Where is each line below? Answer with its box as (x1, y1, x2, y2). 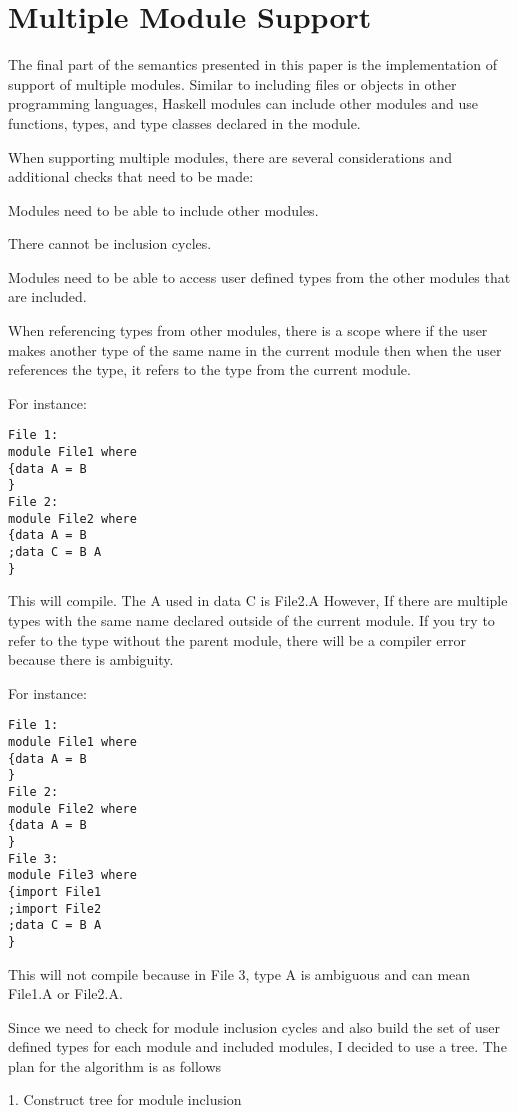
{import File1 (8, 884, 102, 899)
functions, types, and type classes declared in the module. (8, 112, 361, 133)
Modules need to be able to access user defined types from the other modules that (8, 266, 511, 287)
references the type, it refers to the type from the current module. (8, 359, 411, 380)
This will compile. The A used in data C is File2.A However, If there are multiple (8, 590, 508, 611)
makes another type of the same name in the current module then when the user (8, 339, 502, 360)
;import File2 (8, 901, 102, 916)
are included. (8, 286, 87, 307)
